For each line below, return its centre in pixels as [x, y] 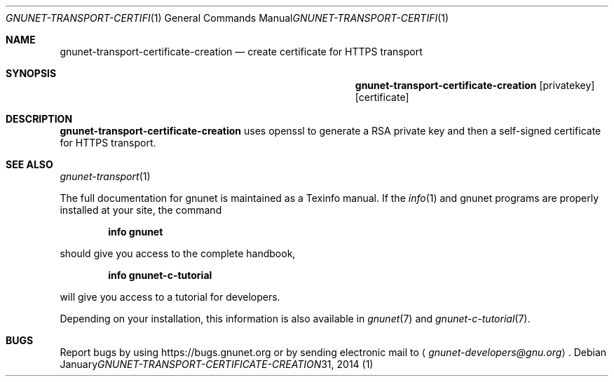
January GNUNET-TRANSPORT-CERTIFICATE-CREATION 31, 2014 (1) [217, 364]
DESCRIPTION [39, 119]
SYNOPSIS [31, 73]
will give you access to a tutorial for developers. [170, 297]
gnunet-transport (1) [105, 176]
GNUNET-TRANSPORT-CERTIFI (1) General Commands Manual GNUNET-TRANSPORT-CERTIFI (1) [227, 18]
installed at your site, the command [141, 210]
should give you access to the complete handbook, [178, 253]
